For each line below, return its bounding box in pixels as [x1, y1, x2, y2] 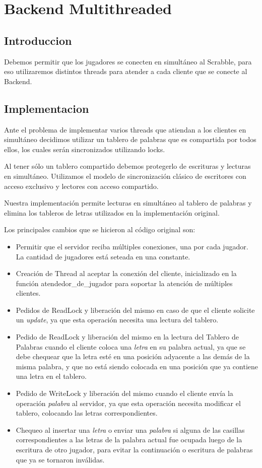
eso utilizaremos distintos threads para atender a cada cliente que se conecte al [4, 66, 247, 77]
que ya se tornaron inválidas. [16, 454, 105, 464]
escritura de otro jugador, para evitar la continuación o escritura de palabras [16, 444, 253, 454]
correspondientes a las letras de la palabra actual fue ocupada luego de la [16, 434, 242, 445]
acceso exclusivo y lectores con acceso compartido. [4, 180, 159, 191]
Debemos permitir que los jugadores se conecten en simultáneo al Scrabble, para [4, 56, 252, 66]
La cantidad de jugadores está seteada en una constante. [16, 251, 190, 261]
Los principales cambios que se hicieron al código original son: [4, 224, 195, 235]
